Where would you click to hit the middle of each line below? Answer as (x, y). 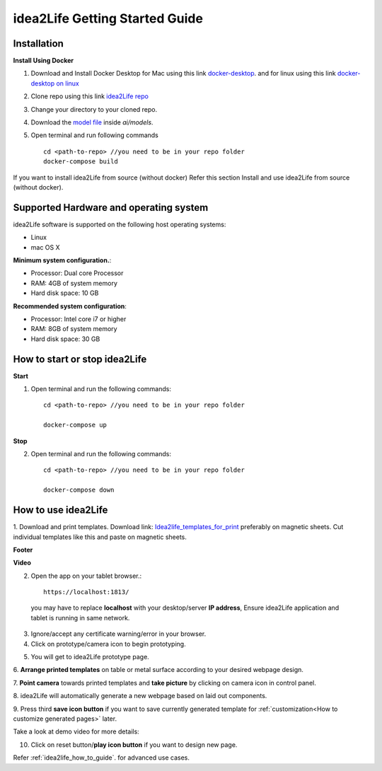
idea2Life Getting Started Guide (108, 18)
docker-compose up (75, 425)
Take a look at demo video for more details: (76, 731)
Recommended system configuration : (70, 306)
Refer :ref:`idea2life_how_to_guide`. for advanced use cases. (102, 758)
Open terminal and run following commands (95, 135)
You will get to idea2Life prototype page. (90, 657)
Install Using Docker (44, 61)
